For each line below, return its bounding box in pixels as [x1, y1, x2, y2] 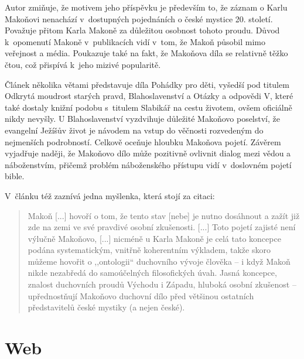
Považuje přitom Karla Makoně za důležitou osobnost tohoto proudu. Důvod [5, 24, 280, 36]
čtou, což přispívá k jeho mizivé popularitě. [5, 58, 161, 70]
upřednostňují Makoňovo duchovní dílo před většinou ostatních [28, 289, 254, 302]
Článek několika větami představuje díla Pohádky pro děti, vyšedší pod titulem [5, 78, 289, 90]
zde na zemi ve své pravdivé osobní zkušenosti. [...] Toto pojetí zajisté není [28, 221, 296, 233]
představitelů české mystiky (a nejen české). [28, 301, 185, 313]
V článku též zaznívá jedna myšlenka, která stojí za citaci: [5, 189, 215, 201]
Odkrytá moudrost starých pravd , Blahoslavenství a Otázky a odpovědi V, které [5, 90, 293, 102]
